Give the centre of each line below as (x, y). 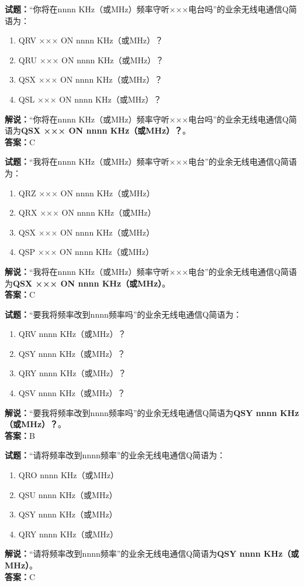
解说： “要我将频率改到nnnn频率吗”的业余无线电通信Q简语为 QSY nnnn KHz (152, 412)
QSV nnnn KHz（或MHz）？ (72, 393)
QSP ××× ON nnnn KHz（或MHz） (86, 252)
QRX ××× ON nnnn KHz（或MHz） (87, 212)
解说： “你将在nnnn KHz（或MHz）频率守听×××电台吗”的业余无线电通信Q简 (151, 119)
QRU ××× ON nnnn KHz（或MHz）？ (91, 59)
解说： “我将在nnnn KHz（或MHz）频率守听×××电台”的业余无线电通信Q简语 (151, 271)
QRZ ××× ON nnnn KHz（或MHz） (87, 193)
